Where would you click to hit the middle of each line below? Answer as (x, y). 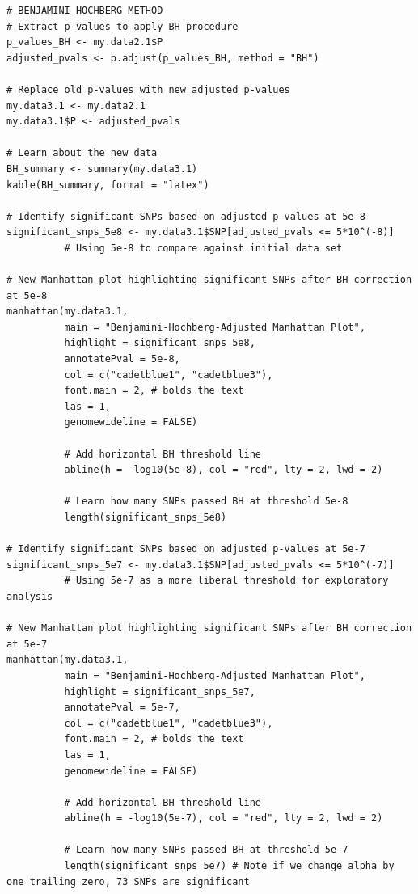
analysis (30, 596)
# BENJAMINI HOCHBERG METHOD (85, 11)
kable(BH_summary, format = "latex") (108, 185)
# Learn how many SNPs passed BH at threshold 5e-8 (206, 502)
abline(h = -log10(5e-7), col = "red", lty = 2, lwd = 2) (224, 818)
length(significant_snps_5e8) (146, 517)
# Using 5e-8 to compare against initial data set (203, 248)
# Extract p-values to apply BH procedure (122, 26)
